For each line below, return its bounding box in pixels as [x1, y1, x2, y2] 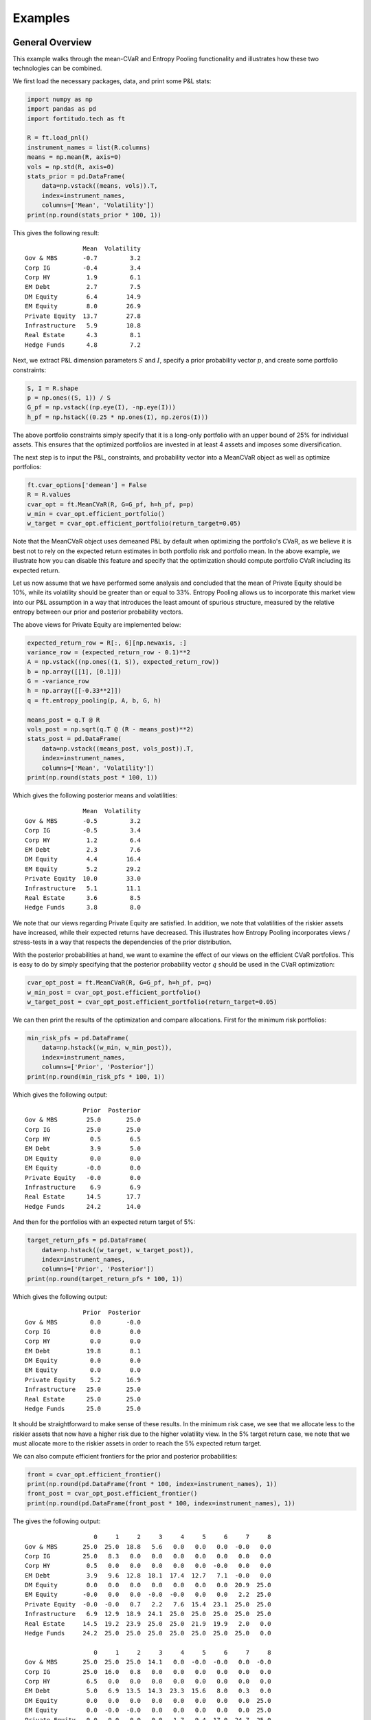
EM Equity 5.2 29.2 [25, 865, 141, 873]
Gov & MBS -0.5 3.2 [25, 817, 141, 825]
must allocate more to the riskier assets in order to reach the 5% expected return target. [12, 1439, 262, 1448]
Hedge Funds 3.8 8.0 [25, 903, 141, 912]
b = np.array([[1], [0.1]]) [27, 667, 122, 676]
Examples [12, 10, 70, 25]
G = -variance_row [27, 678, 89, 685]
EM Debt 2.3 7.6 [25, 846, 141, 853]
